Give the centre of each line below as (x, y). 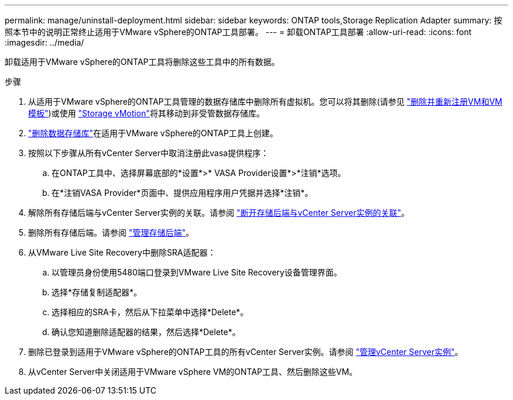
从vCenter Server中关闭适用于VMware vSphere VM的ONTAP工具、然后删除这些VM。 (193, 372)
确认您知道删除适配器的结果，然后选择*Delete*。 (146, 332)
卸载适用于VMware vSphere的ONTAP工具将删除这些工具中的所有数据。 (142, 62)
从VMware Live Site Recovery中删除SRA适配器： (122, 252)
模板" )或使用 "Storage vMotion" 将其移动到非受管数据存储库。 (146, 113)
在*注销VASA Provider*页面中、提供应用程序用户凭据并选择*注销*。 (182, 193)
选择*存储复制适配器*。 (97, 292)
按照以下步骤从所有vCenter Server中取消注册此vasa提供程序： (148, 153)
